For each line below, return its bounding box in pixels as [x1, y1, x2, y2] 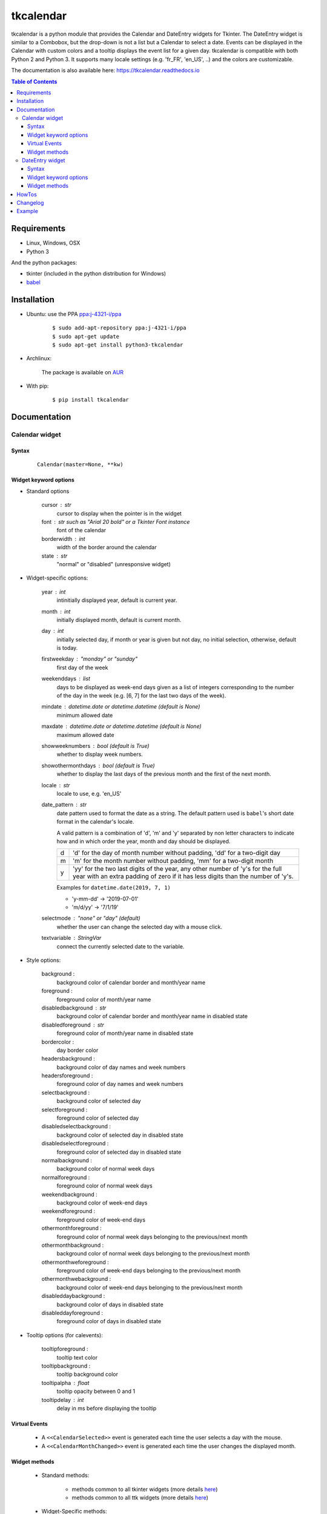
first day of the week [56, 664, 108, 671]
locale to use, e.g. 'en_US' [56, 790, 122, 797]
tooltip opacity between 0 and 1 [56, 1387, 136, 1395]
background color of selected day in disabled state [56, 1131, 184, 1139]
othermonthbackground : [41, 1241, 104, 1249]
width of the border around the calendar [56, 544, 157, 551]
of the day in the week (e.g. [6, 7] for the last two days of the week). [56, 692, 226, 699]
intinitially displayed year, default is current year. [56, 597, 177, 604]
